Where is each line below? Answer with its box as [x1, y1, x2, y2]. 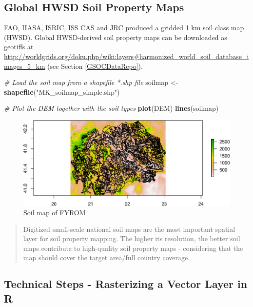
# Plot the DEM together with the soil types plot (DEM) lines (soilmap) [4, 103, 219, 113]
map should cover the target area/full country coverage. [23, 252, 190, 263]
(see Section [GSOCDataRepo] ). [47, 61, 143, 71]
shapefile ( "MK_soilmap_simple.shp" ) [4, 86, 120, 97]
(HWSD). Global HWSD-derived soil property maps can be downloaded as [4, 32, 227, 42]
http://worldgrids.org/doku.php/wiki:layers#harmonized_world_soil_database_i [4, 51, 249, 61]
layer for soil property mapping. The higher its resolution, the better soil [23, 233, 240, 244]
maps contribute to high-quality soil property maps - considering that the [23, 243, 243, 253]
